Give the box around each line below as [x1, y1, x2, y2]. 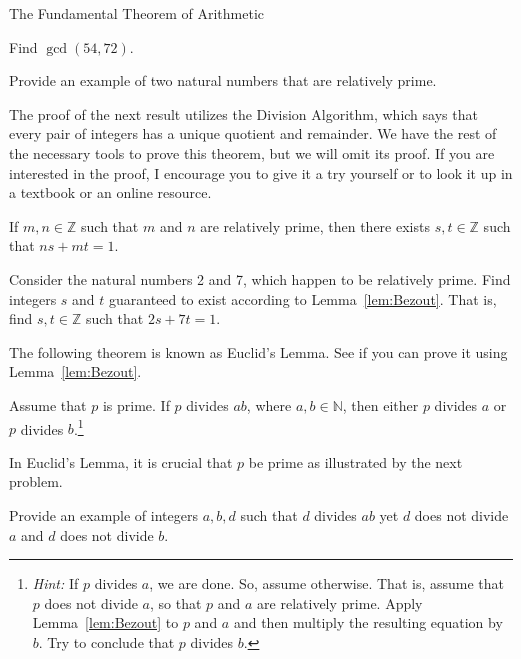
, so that [150, 592, 202, 613]
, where [246, 394, 292, 415]
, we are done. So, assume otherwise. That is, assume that [149, 573, 505, 594]
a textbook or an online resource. [9, 182, 212, 203]
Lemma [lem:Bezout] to [32, 612, 179, 633]
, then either [342, 394, 419, 415]
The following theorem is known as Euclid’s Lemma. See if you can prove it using [9, 341, 508, 362]
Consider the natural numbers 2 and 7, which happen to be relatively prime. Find [9, 268, 511, 289]
